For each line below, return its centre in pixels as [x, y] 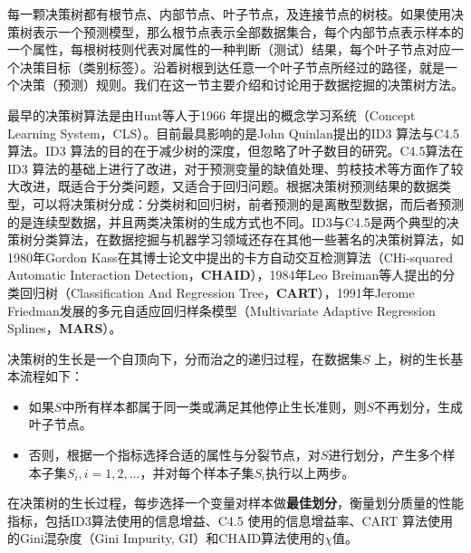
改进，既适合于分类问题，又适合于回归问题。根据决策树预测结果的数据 [229, 186]
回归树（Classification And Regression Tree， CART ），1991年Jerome [217, 292]
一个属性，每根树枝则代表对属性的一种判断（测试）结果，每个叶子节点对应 [229, 49]
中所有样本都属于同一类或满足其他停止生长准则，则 [214, 406]
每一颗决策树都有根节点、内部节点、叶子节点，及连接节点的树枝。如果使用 [229, 14]
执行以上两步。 [310, 472]
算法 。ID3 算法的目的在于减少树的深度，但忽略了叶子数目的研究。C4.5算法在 [235, 151]
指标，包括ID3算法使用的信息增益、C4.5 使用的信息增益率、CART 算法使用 [230, 520]
